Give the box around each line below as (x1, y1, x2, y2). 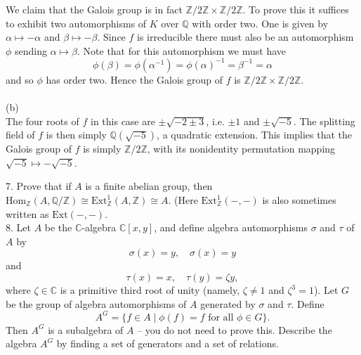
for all (208, 312, 234, 323)
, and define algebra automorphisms (154, 220, 308, 235)
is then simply (46, 127, 107, 142)
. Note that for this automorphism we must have (77, 43, 287, 58)
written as (6, 206, 49, 221)
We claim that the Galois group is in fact (6, 2, 183, 16)
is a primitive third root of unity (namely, (60, 283, 240, 297)
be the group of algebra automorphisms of (6, 296, 187, 311)
